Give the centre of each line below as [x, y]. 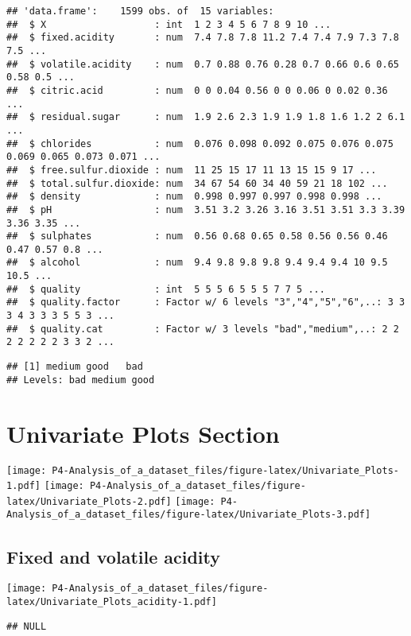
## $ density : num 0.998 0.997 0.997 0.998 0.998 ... [194, 197]
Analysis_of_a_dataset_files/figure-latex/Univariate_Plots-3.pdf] [189, 515]
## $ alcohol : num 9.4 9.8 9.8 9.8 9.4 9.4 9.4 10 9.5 [197, 263]
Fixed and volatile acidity [114, 556]
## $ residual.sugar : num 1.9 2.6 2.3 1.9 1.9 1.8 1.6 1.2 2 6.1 [206, 117]
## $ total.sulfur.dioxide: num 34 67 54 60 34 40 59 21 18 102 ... [197, 183]
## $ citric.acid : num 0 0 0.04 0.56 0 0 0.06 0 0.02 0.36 [197, 90]
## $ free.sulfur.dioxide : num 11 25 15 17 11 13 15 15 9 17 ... [192, 170]
